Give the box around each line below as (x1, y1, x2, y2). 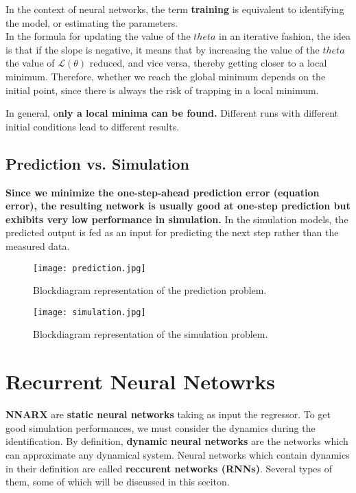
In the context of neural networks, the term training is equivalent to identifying (5, 2, 344, 16)
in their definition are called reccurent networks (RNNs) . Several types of (5, 461, 333, 475)
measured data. (5, 238, 70, 253)
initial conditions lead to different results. (5, 119, 180, 133)
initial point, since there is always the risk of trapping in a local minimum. (5, 82, 319, 97)
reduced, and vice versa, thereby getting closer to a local (89, 56, 327, 70)
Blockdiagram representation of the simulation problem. (33, 327, 268, 341)
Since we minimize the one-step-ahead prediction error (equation (5, 185, 320, 199)
